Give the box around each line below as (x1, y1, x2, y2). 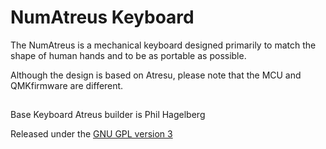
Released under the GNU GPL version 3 (10, 128, 173, 140)
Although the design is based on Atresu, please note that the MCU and (10, 69, 302, 81)
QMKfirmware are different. (10, 79, 124, 91)
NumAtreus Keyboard (10, 6, 195, 29)
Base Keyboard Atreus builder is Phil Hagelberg (10, 109, 206, 121)
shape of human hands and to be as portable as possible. (10, 49, 247, 61)
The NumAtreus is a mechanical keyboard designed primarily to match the (10, 39, 317, 51)
